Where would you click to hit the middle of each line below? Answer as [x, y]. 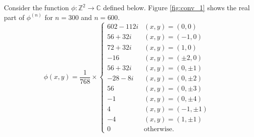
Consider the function [36, 7]
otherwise [158, 129]
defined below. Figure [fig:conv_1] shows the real [176, 7]
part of [14, 17]
